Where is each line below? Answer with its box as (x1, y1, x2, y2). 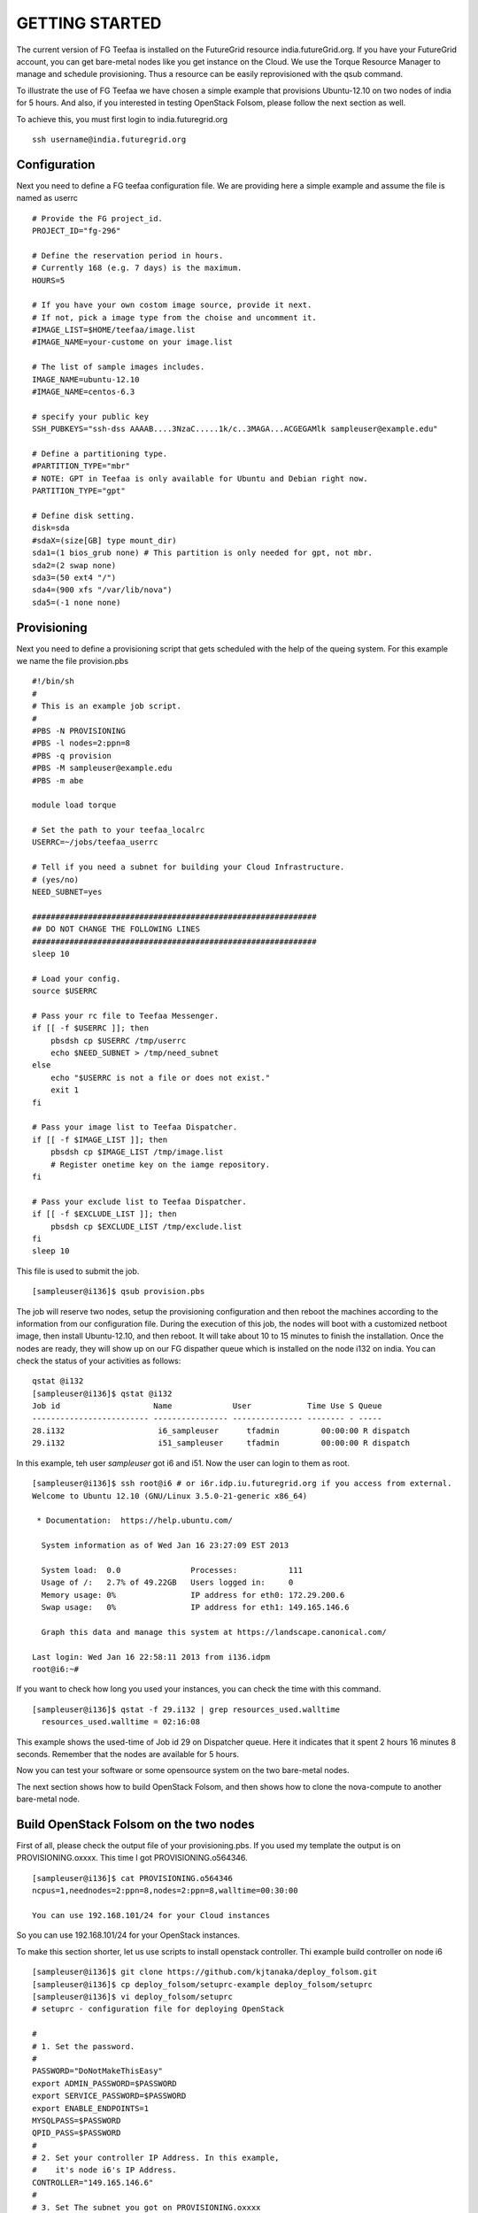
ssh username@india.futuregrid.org (32, 134, 187, 144)
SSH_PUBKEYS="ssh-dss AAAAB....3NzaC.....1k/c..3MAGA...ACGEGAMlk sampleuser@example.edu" (32, 424, 438, 434)
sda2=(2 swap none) (32, 560, 117, 570)
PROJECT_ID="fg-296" (32, 226, 121, 235)
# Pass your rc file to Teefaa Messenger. (32, 1010, 220, 1021)
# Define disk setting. (32, 510, 135, 520)
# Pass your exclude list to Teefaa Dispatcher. (32, 1196, 247, 1207)
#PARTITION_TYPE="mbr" (32, 461, 131, 471)
